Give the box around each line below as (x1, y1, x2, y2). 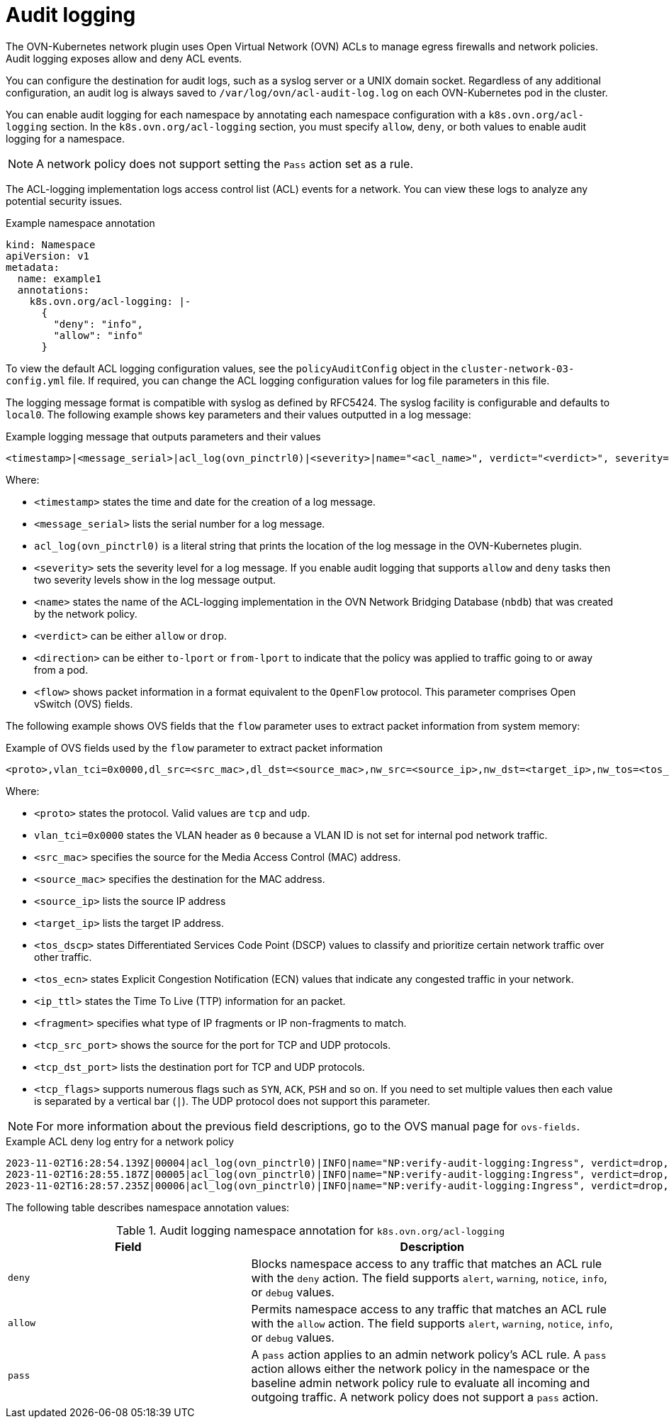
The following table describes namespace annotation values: (6, 1201, 290, 1213)
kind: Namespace (6, 238, 96, 250)
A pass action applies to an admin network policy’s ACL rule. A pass (251, 1347, 607, 1362)
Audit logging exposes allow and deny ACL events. (6, 52, 242, 65)
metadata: (6, 261, 60, 273)
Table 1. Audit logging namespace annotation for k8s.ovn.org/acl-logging (116, 1223, 505, 1237)
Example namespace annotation (6, 216, 155, 229)
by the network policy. (34, 607, 137, 620)
